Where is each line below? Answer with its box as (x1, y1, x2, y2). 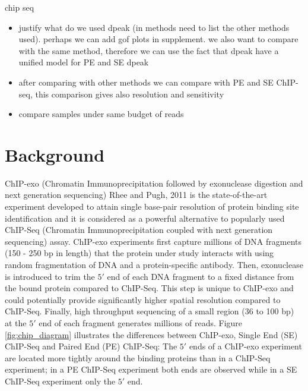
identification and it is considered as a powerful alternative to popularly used (5, 212, 285, 224)
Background (5, 142, 105, 166)
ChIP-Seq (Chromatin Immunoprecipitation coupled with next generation (5, 223, 273, 236)
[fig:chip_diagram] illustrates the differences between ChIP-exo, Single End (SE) (5, 328, 298, 340)
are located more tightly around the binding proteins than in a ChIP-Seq (5, 351, 271, 364)
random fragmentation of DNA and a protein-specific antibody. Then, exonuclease (5, 258, 303, 271)
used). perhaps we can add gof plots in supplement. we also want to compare (18, 33, 299, 45)
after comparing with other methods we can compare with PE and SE (18, 75, 274, 88)
